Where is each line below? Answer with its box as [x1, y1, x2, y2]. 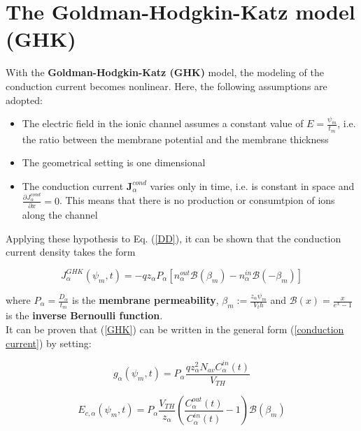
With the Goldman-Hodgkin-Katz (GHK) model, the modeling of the [6, 65, 324, 80]
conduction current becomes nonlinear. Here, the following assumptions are [6, 78, 327, 93]
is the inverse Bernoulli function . [6, 308, 163, 323]
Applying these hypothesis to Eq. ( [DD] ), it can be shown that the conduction [6, 231, 341, 245]
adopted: [6, 92, 43, 107]
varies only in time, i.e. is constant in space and [150, 178, 355, 193]
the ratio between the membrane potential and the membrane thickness [22, 131, 329, 146]
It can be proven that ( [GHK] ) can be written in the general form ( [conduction [6, 322, 344, 337]
